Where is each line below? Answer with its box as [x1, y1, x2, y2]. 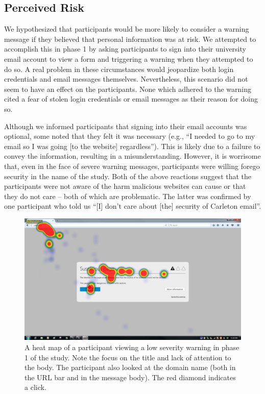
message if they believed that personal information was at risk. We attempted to [4, 33, 256, 44]
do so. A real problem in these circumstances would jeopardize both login [4, 63, 234, 74]
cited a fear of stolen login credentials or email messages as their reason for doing [4, 93, 258, 104]
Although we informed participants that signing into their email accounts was [4, 120, 247, 131]
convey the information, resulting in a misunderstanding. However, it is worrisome [4, 151, 261, 161]
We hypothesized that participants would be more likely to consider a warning [4, 23, 249, 34]
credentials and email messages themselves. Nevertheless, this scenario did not [4, 73, 248, 84]
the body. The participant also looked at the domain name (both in [25, 362, 236, 373]
